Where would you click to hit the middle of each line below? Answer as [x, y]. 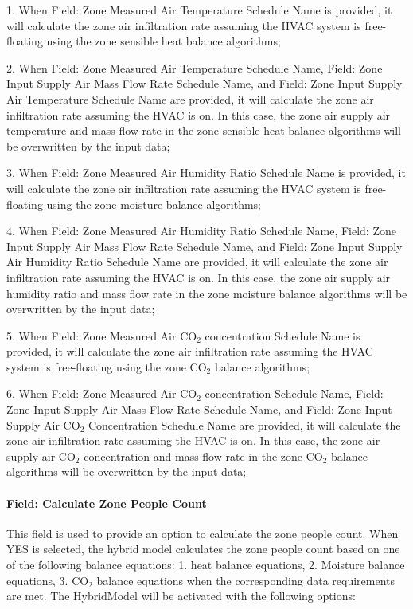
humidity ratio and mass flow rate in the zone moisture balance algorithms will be [207, 293]
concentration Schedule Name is [282, 335]
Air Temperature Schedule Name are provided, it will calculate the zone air [190, 98]
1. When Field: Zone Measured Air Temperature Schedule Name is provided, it [199, 10]
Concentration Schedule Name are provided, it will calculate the [244, 424]
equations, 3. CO [48, 580]
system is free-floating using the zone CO [107, 366]
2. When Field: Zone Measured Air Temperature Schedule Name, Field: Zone [195, 67]
